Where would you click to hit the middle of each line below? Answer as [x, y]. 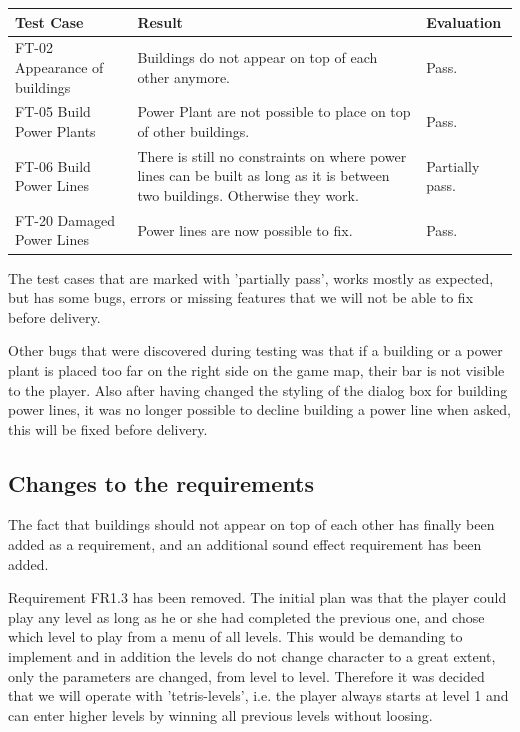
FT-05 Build [53, 111]
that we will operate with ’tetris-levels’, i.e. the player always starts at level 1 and [258, 695]
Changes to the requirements [161, 482]
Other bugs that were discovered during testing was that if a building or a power [255, 350]
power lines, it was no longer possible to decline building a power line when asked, [259, 409]
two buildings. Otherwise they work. [248, 195]
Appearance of [59, 66]
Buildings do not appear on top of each [257, 57]
